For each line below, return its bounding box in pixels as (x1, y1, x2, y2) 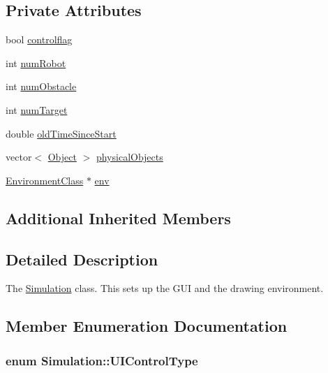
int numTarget (6, 102, 68, 117)
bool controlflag (6, 32, 73, 47)
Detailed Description (6, 248, 158, 270)
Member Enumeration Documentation (6, 315, 288, 337)
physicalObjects (96, 149, 163, 164)
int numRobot (6, 55, 66, 70)
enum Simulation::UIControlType (6, 351, 198, 369)
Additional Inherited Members (6, 207, 231, 228)
